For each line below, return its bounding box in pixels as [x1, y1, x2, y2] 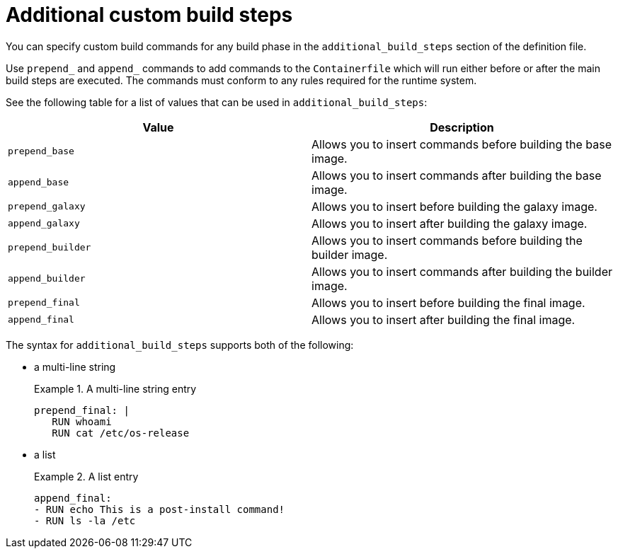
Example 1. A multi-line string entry [34, 382, 197, 395]
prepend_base [8, 146, 74, 157]
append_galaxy [8, 218, 80, 229]
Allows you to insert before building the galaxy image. [311, 199, 597, 214]
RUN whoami [52, 415, 112, 427]
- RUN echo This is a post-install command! [34, 503, 285, 515]
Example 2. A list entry [34, 470, 139, 483]
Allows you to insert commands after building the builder [311, 264, 613, 279]
